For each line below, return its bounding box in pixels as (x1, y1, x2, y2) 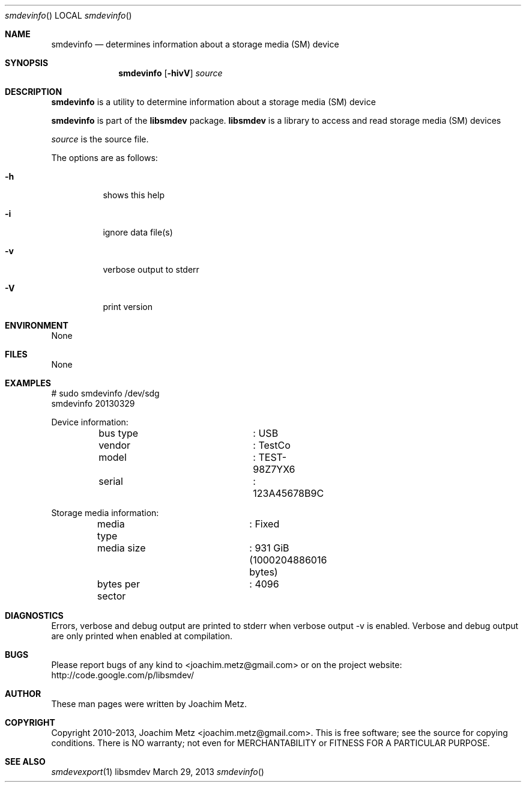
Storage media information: (51, 508, 159, 518)
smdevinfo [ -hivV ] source (118, 68, 223, 78)
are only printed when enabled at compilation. (51, 631, 233, 641)
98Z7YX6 (253, 463, 295, 475)
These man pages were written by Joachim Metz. (51, 699, 247, 709)
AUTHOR (5, 688, 41, 699)
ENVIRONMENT (5, 320, 68, 330)
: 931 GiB (249, 542, 289, 554)
